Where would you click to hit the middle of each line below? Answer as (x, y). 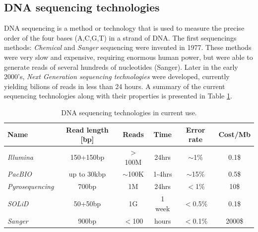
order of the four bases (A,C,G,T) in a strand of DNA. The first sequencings (120, 37)
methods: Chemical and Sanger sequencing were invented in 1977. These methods (128, 47)
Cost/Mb (234, 134)
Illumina (20, 157)
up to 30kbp (87, 174)
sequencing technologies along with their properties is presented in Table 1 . (118, 96)
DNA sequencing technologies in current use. (129, 112)
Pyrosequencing (31, 186)
